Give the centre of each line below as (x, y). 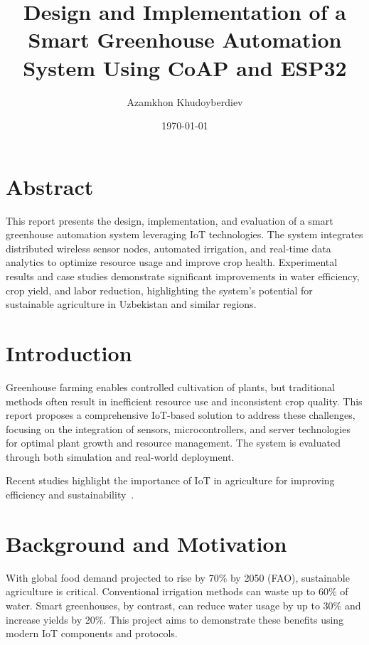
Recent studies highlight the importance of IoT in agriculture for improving (170, 480)
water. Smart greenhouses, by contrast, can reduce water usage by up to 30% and (183, 605)
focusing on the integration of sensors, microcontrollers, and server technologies (178, 428)
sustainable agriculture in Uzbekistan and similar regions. (131, 304)
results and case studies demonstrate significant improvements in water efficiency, (183, 276)
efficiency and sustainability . (70, 495)
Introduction (69, 352)
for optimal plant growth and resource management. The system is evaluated (173, 443)
